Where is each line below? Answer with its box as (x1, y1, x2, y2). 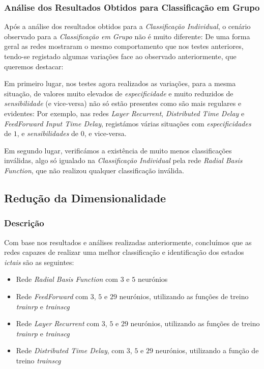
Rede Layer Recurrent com (16, 318, 100, 329)
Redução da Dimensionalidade (4, 190, 166, 205)
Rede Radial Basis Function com (16, 274, 119, 284)
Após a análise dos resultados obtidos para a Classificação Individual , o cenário (4, 21, 251, 32)
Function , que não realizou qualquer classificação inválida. (4, 165, 184, 175)
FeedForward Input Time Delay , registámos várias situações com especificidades (4, 118, 251, 128)
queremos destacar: (4, 61, 64, 71)
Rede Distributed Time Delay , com (16, 345, 125, 356)
